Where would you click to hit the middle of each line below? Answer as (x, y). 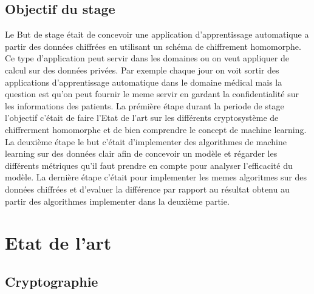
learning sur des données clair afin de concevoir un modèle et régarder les (141, 153)
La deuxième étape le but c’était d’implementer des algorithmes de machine (146, 141)
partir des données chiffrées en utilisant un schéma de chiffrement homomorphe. (153, 46)
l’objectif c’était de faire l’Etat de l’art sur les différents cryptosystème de (142, 118)
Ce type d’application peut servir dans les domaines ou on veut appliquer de (147, 58)
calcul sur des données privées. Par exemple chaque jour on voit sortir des (142, 70)
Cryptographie (52, 281)
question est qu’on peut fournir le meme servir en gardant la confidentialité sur (152, 94)
